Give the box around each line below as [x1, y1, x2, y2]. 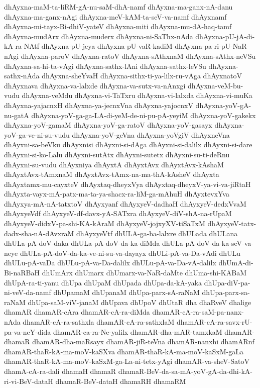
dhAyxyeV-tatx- [207, 218, 256, 229]
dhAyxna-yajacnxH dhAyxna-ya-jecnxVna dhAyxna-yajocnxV [4, 100, 193, 110]
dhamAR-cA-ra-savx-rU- [177, 317, 252, 327]
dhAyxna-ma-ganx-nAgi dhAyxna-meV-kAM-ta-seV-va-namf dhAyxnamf [4, 11, 227, 22]
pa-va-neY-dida [4, 326, 51, 337]
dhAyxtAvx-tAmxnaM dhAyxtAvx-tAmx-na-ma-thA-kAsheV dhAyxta [4, 169, 219, 179]
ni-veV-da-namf [4, 287, 51, 298]
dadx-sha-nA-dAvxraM [4, 228, 74, 238]
